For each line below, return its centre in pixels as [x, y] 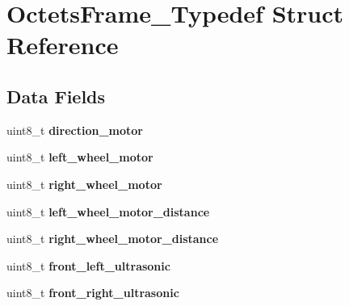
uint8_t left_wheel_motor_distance [108, 211]
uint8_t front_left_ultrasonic [88, 265]
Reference [63, 45]
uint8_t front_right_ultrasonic [93, 293]
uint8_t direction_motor [75, 130]
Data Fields [56, 96]
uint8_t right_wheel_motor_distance [113, 239]
